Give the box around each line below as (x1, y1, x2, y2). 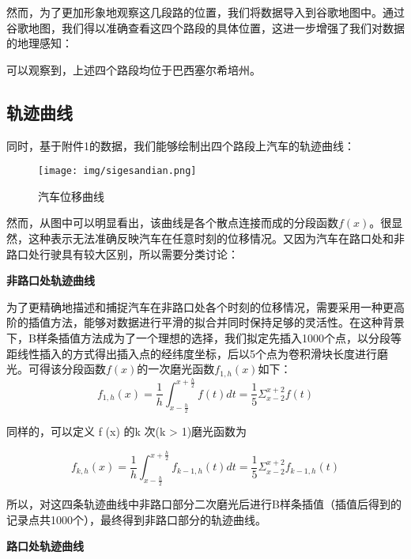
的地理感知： (6, 35, 73, 51)
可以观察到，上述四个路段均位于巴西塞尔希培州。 (6, 61, 261, 77)
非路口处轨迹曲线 (6, 272, 95, 289)
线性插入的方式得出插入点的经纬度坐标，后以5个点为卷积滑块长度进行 (17, 345, 377, 361)
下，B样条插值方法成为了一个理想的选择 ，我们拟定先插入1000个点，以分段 (6, 329, 390, 346)
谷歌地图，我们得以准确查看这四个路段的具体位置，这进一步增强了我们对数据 (6, 19, 405, 36)
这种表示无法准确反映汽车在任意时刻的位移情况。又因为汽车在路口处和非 (28, 230, 405, 247)
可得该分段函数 (28, 361, 106, 377)
